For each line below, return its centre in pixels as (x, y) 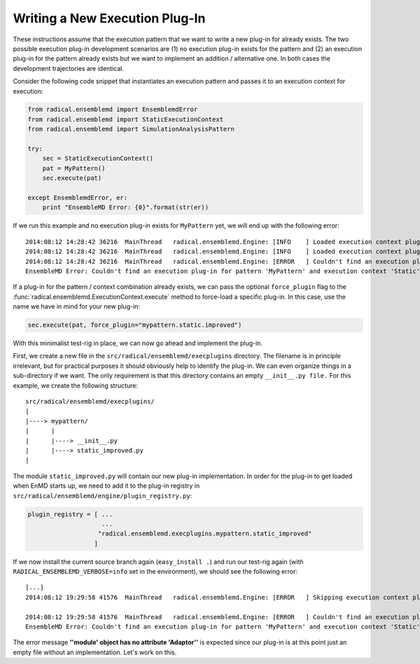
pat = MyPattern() (74, 168)
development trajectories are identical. (68, 68)
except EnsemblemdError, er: (78, 198)
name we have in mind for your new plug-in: (76, 306)
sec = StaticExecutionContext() (98, 158)
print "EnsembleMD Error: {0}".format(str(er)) (126, 207)
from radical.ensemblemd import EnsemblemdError (113, 110)
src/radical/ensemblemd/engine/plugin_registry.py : (103, 495)
